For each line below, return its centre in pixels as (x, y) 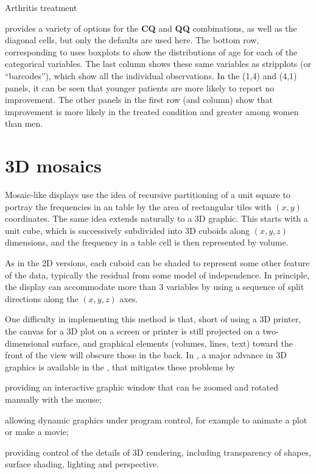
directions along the (42, 298)
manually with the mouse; (53, 399)
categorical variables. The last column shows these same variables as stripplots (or (158, 64)
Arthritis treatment (41, 7)
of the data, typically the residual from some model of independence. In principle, (157, 274)
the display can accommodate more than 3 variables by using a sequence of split (155, 287)
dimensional (27, 343)
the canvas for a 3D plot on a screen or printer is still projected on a (132, 331)
